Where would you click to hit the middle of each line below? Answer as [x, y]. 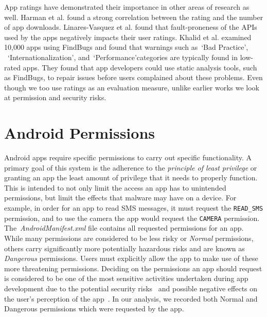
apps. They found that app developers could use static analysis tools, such [140, 67]
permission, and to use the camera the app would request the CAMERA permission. [132, 218]
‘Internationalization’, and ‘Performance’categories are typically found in [122, 57]
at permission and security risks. [55, 97]
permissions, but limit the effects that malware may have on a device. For [120, 198]
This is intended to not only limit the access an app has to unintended [115, 187]
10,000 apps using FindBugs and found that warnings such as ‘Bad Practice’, [126, 47]
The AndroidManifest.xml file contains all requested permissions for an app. [124, 228]
